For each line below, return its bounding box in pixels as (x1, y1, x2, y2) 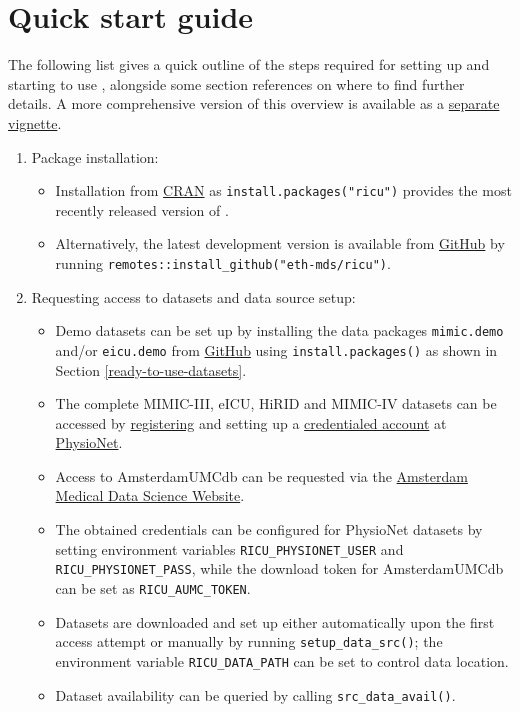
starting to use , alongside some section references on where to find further (8, 73, 465, 94)
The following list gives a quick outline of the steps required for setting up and (8, 54, 490, 75)
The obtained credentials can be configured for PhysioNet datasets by (55, 519, 483, 540)
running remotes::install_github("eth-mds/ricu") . (55, 252, 391, 273)
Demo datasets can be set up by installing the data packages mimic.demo (55, 320, 504, 341)
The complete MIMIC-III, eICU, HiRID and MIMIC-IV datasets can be (55, 393, 497, 414)
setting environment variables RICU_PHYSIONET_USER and (55, 538, 404, 559)
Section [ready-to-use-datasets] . (55, 359, 247, 380)
